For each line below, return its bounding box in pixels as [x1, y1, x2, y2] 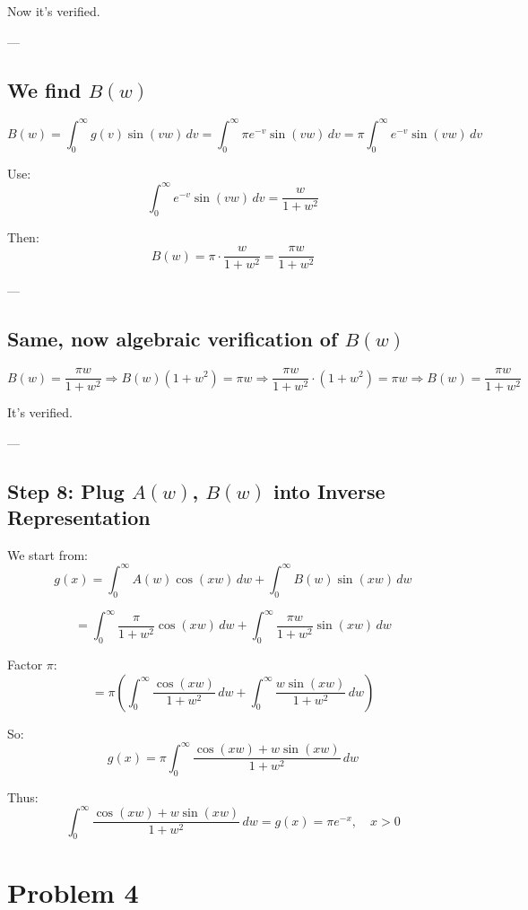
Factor [7, 655, 43, 674]
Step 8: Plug [7, 477, 125, 504]
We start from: [7, 545, 88, 564]
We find [7, 75, 82, 103]
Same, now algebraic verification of [7, 325, 338, 353]
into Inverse [273, 477, 385, 504]
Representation [7, 503, 151, 531]
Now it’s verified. [7, 2, 100, 20]
